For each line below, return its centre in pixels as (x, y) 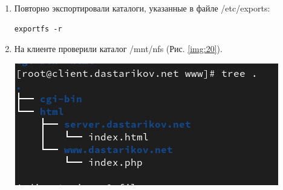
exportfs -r (38, 29)
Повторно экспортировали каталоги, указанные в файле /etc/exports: (142, 8)
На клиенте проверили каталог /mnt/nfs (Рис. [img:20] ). (118, 49)
